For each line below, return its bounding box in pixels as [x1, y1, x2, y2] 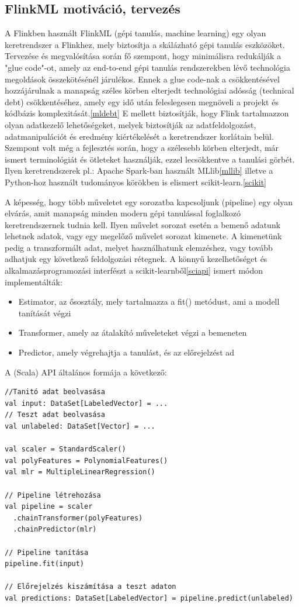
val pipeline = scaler [5, 502, 93, 511]
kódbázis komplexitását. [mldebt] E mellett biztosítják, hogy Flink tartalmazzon [5, 107, 289, 119]
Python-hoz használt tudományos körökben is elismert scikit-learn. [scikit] [5, 175, 267, 188]
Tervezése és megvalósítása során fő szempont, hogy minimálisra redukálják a [5, 50, 281, 62]
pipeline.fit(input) [5, 560, 85, 568]
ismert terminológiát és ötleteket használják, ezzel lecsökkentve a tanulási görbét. [5, 153, 295, 165]
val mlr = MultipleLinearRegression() [5, 468, 155, 477]
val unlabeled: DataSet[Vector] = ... [5, 422, 155, 431]
